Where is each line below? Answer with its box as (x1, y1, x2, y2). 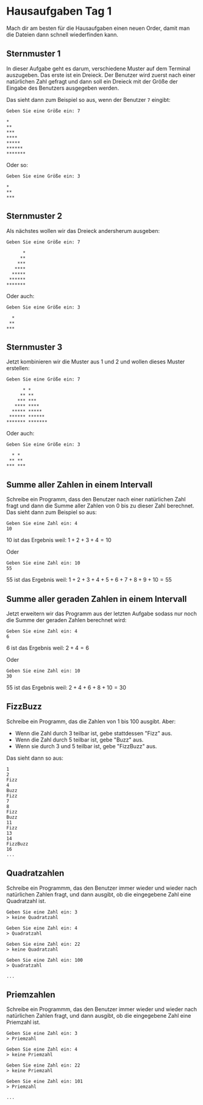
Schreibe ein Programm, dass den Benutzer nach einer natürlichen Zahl (6, 496, 186, 503)
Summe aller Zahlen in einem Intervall (6, 479, 153, 490)
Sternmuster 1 (6, 49, 61, 59)
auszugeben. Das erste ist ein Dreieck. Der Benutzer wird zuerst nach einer (6, 71, 196, 79)
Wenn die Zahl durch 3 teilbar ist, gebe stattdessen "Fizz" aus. (15, 729, 173, 737)
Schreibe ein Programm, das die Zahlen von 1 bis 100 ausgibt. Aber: (6, 718, 176, 725)
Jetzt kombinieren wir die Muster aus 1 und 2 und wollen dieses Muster (6, 358, 185, 365)
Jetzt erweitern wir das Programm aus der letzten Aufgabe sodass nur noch (6, 610, 197, 617)
